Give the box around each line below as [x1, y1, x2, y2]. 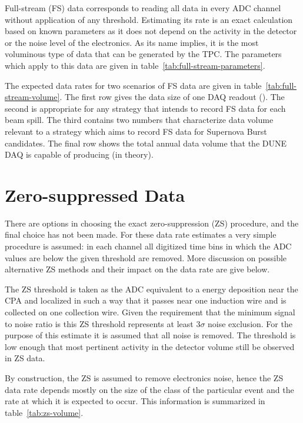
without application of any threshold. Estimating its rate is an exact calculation [5, 13, 293, 25]
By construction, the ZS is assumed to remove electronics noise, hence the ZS [5, 371, 284, 384]
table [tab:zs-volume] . [5, 406, 84, 418]
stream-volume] [5, 91, 60, 103]
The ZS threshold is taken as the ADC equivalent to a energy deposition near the [5, 282, 298, 295]
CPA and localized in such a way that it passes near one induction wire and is [5, 294, 287, 307]
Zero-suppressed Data [5, 182, 185, 206]
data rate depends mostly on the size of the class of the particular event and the [5, 383, 294, 395]
